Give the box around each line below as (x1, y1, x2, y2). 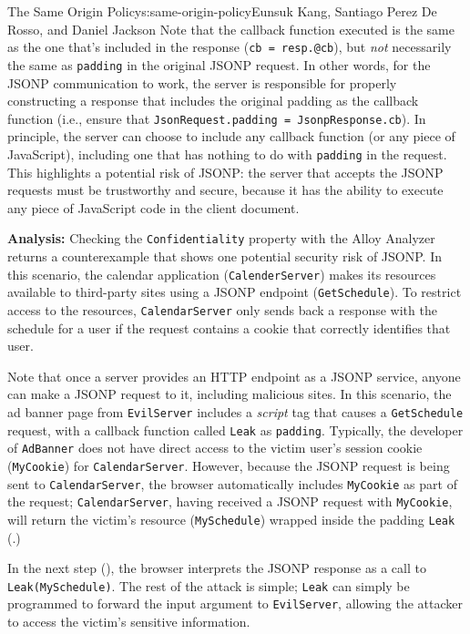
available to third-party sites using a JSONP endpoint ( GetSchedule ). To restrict (7, 282, 462, 302)
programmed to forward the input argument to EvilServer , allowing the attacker (7, 594, 464, 613)
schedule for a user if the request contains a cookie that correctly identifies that (7, 318, 451, 337)
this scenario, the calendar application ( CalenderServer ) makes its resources (7, 264, 436, 283)
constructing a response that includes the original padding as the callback (7, 91, 419, 110)
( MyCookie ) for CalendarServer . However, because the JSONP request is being (7, 455, 450, 475)
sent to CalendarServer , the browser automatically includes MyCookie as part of (7, 474, 457, 493)
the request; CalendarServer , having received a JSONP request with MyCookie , (7, 492, 453, 511)
